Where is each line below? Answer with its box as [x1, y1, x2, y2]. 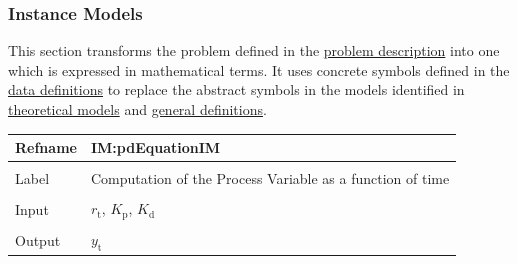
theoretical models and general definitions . [8, 99, 267, 119]
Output [15, 229, 61, 250]
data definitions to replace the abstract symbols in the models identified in [8, 79, 465, 100]
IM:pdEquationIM [90, 137, 221, 158]
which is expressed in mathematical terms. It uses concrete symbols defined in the [8, 59, 510, 80]
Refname [15, 137, 77, 158]
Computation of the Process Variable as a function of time [90, 168, 450, 189]
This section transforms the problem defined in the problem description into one [8, 40, 500, 61]
